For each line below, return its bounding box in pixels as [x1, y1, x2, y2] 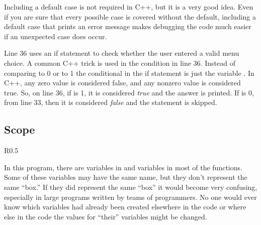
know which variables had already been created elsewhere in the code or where [4, 201, 246, 212]
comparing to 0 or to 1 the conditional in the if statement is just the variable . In [4, 67, 254, 78]
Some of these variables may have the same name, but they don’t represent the [4, 172, 247, 182]
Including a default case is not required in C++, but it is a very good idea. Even [4, 2, 253, 12]
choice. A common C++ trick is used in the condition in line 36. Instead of [4, 57, 235, 68]
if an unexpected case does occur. [4, 31, 107, 41]
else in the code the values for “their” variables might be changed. [4, 211, 207, 221]
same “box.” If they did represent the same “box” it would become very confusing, [4, 181, 257, 192]
